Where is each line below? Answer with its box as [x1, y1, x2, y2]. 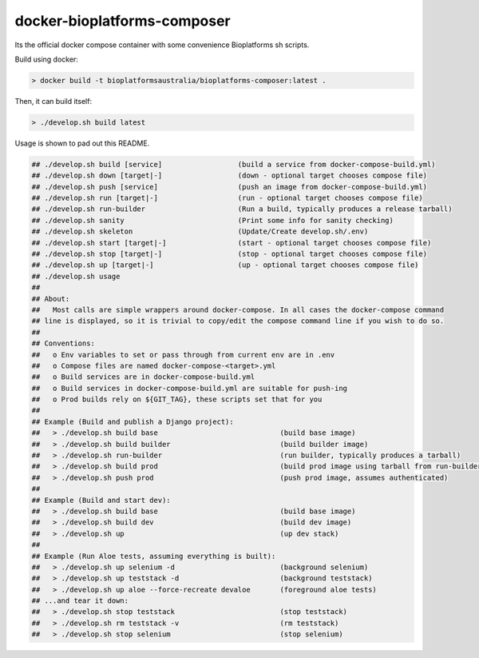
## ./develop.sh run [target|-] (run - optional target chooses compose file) [31, 193, 423, 203]
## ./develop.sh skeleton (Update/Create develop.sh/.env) [31, 227, 369, 236]
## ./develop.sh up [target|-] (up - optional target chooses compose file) [31, 261, 419, 269]
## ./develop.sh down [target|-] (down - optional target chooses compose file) [31, 171, 427, 180]
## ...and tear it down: [31, 596, 129, 605]
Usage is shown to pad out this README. [14, 138, 150, 148]
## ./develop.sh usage [31, 272, 121, 281]
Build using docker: [14, 54, 79, 64]
